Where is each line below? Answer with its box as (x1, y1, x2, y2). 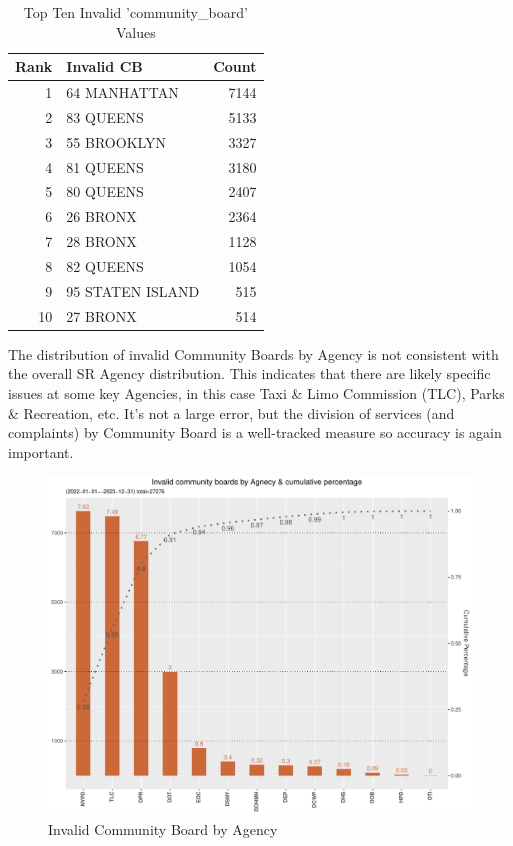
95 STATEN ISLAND (66, 280, 200, 301)
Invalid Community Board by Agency (48, 818, 278, 839)
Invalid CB (66, 56, 143, 77)
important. (8, 441, 74, 462)
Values (115, 21, 156, 42)
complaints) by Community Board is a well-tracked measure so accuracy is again (8, 422, 502, 443)
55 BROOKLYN (66, 131, 167, 152)
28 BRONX (66, 231, 137, 252)
